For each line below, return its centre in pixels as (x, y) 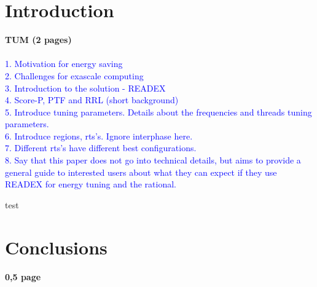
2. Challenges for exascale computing (74, 75)
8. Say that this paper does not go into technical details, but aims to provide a (153, 160)
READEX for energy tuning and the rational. (91, 184)
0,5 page (23, 276)
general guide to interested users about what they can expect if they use (141, 172)
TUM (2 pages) (38, 40)
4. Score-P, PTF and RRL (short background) (92, 100)
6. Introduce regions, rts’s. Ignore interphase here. (99, 136)
